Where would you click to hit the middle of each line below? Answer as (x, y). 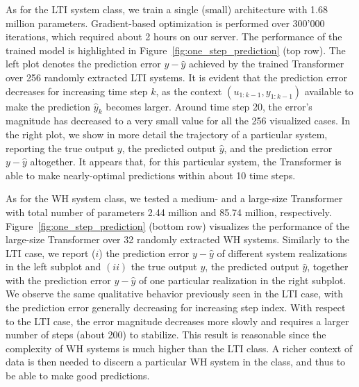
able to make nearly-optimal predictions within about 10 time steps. (151, 175)
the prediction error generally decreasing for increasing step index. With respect (176, 307)
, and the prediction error (278, 148)
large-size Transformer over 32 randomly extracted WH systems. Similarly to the (177, 239)
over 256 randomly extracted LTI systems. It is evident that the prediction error (176, 77)
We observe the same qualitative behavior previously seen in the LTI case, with (174, 294)
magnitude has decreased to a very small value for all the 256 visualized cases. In (178, 121)
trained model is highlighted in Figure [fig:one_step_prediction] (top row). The (176, 50)
